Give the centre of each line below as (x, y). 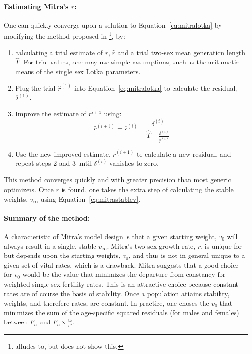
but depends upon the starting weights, (62, 255)
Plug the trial (35, 88)
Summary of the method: (47, 217)
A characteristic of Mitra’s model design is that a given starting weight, (110, 236)
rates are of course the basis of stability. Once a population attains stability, (117, 293)
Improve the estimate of (51, 113)
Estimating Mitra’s (36, 6)
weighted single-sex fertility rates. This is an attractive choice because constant (121, 283)
